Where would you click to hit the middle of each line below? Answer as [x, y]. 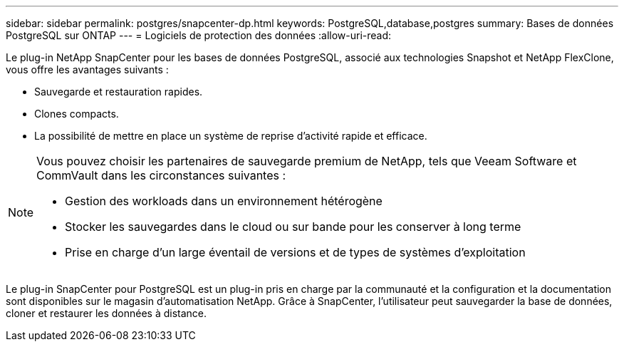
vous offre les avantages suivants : [87, 69]
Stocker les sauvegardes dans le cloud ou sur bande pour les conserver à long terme [293, 227]
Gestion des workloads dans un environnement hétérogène [224, 201]
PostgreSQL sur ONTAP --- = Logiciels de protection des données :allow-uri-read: [199, 35]
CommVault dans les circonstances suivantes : [161, 175]
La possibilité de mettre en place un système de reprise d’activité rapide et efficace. [231, 136]
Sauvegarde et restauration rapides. [119, 92]
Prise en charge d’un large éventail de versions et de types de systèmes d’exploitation [295, 252]
